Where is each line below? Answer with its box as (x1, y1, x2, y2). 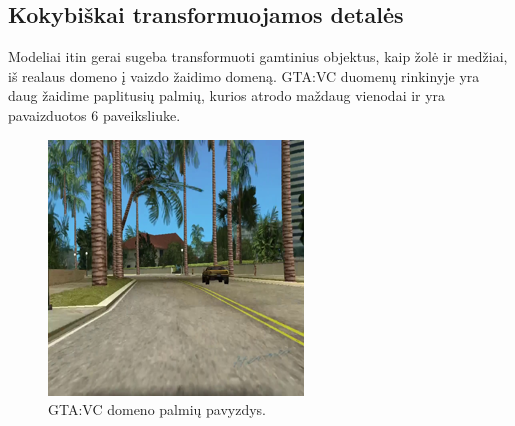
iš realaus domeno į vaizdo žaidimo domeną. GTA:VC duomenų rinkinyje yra (8, 65, 480, 86)
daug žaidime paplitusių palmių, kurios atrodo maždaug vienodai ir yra (8, 85, 446, 106)
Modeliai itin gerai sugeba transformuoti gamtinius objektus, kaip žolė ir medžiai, (8, 46, 508, 67)
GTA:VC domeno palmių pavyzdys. (48, 399, 266, 420)
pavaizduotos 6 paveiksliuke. (8, 104, 181, 125)
